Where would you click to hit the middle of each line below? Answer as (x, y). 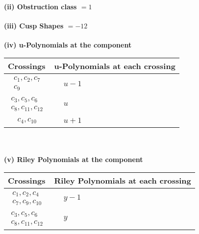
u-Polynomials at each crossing (115, 66)
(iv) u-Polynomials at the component (68, 45)
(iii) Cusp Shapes (34, 26)
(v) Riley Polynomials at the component (74, 159)
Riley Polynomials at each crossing (123, 181)
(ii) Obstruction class (40, 6)
